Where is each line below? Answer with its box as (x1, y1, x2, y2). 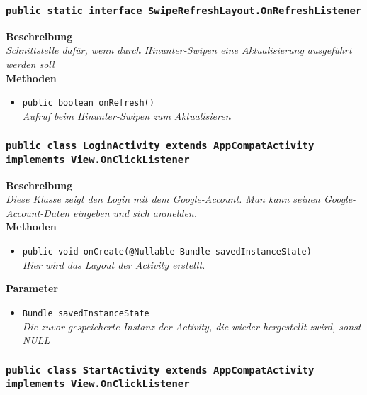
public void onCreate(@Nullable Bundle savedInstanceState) (22, 247, 312, 257)
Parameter (6, 281, 58, 296)
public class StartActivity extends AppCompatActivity (6, 364, 315, 376)
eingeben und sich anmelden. (73, 205, 198, 220)
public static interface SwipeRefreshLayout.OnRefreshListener (6, 4, 362, 16)
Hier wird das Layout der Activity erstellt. (22, 257, 205, 272)
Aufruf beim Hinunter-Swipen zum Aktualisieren (22, 108, 231, 123)
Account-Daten (6, 205, 70, 220)
